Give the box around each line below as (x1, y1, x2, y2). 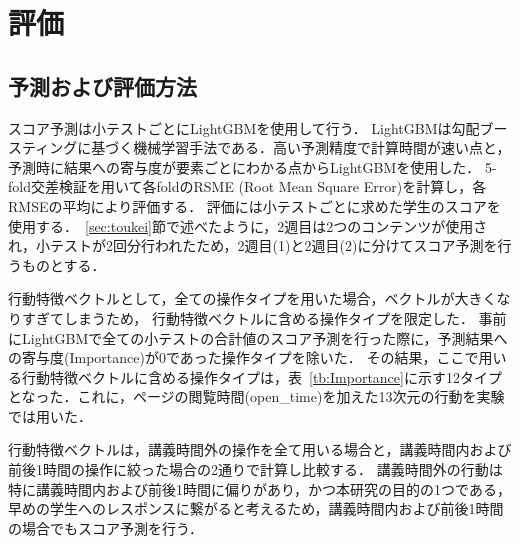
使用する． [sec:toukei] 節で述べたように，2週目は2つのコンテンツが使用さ (8, 215, 488, 236)
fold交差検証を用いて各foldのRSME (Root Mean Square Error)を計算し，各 (8, 176, 487, 197)
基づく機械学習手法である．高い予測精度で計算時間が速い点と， (91, 137, 511, 158)
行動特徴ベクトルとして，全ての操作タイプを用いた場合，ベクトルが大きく (8, 288, 497, 309)
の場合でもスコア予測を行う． (8, 517, 203, 538)
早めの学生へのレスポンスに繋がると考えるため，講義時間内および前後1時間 (8, 498, 504, 519)
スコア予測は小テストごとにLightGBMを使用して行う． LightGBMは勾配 (8, 117, 480, 138)
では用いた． (8, 405, 92, 426)
